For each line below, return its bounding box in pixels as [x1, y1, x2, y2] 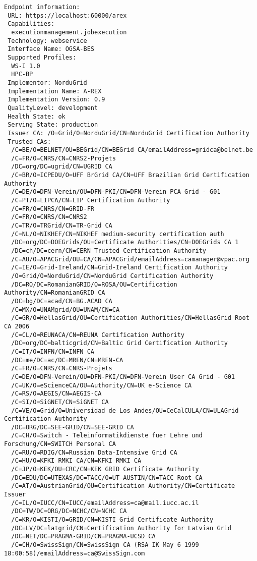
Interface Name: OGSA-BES [8, 45, 94, 53]
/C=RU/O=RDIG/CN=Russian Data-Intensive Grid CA [11, 448, 177, 456]
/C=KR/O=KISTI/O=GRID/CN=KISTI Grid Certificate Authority [11, 516, 214, 524]
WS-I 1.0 [11, 62, 40, 70]
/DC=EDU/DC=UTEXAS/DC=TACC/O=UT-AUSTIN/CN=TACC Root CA [11, 474, 203, 481]
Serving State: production [8, 121, 98, 129]
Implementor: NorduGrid [8, 79, 87, 86]
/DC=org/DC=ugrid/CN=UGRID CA [11, 163, 112, 171]
